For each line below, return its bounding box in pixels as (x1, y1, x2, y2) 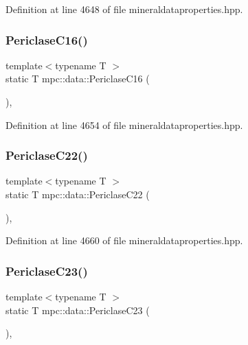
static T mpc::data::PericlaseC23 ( (5, 302, 150, 317)
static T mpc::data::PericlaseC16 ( (5, 71, 150, 86)
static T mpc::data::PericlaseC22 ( (5, 187, 150, 201)
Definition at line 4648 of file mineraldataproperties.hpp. (5, 2, 243, 16)
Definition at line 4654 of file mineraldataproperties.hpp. (5, 117, 243, 132)
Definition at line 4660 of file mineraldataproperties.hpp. (5, 233, 243, 248)
